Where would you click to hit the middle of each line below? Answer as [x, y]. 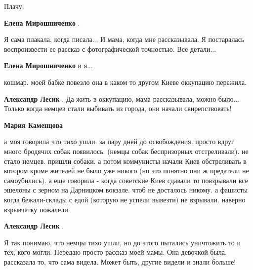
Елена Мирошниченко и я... [48, 65]
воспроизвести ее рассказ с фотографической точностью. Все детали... [110, 49]
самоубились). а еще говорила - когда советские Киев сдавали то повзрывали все [126, 180]
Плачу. [14, 6]
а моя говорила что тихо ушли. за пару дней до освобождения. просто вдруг [119, 141]
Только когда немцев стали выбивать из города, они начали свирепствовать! [118, 108]
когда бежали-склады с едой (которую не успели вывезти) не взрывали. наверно [125, 199]
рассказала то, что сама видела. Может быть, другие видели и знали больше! [120, 261]
